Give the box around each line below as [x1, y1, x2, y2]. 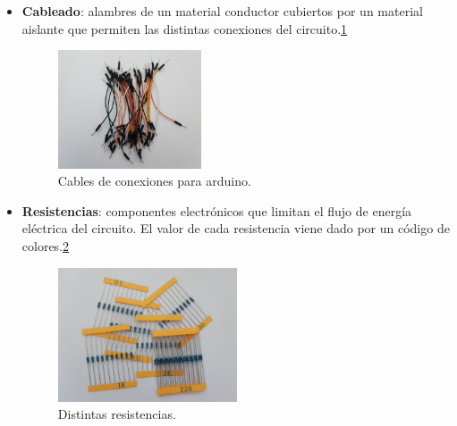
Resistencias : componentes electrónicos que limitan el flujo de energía [21, 201, 412, 220]
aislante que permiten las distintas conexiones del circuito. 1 [21, 19, 348, 38]
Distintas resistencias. [57, 405, 176, 423]
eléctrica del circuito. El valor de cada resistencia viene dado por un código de [21, 219, 450, 238]
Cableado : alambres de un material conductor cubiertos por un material [21, 2, 423, 20]
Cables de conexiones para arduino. [57, 171, 251, 190]
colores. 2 [21, 236, 70, 255]
